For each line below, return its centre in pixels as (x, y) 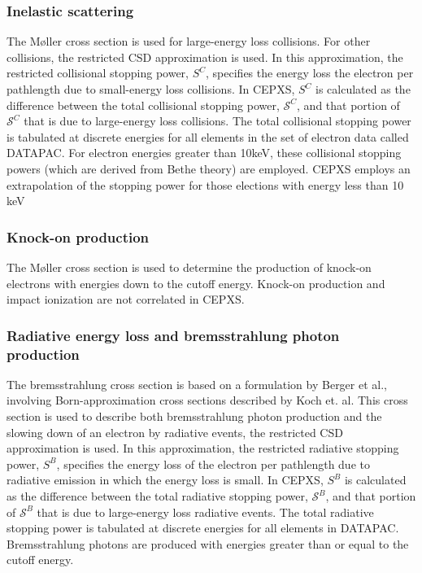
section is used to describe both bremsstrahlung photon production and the (194, 416)
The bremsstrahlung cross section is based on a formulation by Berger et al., (197, 384)
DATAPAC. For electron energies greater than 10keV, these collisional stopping (204, 153)
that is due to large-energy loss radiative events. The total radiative (205, 512)
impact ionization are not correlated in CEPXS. (126, 299)
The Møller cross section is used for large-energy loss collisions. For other (189, 41)
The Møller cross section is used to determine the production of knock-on (189, 267)
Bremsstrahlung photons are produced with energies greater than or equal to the (208, 543)
